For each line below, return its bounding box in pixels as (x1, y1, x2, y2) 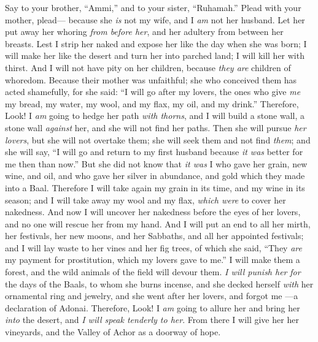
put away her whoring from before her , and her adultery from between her (5, 25, 284, 38)
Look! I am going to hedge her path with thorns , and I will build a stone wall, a (5, 109, 304, 122)
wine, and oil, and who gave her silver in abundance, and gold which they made (5, 169, 305, 182)
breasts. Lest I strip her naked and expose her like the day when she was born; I (5, 37, 307, 50)
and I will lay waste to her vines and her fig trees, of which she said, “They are (5, 241, 302, 254)
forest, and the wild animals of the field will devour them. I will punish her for (5, 265, 301, 278)
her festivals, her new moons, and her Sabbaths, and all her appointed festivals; (5, 229, 304, 242)
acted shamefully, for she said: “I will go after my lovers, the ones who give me (5, 85, 301, 98)
